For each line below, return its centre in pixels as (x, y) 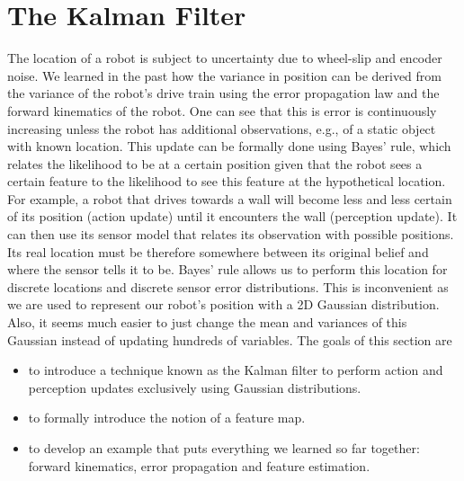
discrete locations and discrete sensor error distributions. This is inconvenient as (228, 286)
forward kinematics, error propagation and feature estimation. (199, 465)
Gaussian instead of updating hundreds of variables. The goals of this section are (230, 339)
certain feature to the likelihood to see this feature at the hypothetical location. (227, 181)
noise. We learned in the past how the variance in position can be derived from (224, 75)
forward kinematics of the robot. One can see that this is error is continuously (222, 110)
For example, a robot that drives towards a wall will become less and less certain (230, 198)
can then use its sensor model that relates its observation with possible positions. (231, 234)
